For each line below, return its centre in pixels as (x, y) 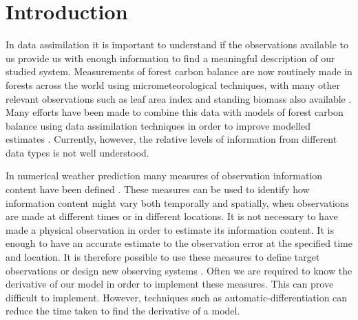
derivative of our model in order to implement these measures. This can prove (170, 284)
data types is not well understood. (77, 152)
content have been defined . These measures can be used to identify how (158, 189)
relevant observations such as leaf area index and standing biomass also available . (179, 98)
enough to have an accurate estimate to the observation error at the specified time (179, 243)
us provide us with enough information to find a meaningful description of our (170, 58)
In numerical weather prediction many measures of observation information (164, 176)
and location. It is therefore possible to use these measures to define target (163, 257)
